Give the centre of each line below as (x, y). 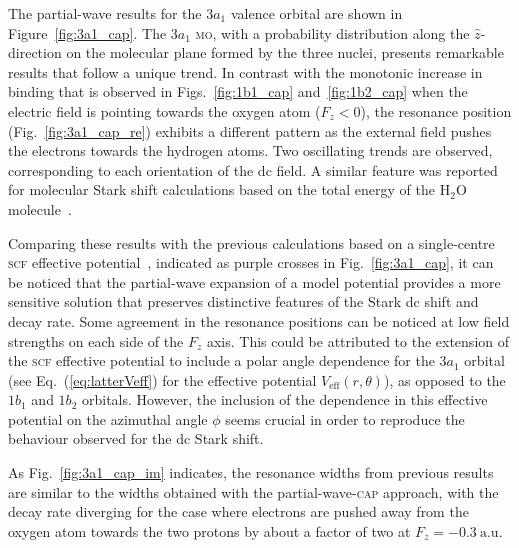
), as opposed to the (444, 379)
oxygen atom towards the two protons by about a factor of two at (209, 530)
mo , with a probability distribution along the (332, 32)
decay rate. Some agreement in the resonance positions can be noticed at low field (259, 320)
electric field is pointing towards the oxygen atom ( (164, 110)
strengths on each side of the (96, 340)
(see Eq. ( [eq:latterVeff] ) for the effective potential (162, 379)
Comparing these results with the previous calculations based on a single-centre (251, 242)
